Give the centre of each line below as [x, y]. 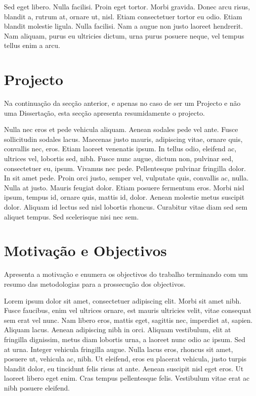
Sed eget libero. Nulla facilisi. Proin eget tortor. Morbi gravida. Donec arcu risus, [127, 6]
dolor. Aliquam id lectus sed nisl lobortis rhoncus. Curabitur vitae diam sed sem [126, 207]
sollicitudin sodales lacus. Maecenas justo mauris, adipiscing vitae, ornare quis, [123, 139]
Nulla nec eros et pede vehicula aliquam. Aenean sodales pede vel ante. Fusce [121, 129]
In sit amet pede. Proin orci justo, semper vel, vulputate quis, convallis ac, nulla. [126, 178]
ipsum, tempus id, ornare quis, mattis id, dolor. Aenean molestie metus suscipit [124, 197]
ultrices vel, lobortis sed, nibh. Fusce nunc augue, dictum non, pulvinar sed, [119, 158]
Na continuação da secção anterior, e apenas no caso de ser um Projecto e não [122, 103]
